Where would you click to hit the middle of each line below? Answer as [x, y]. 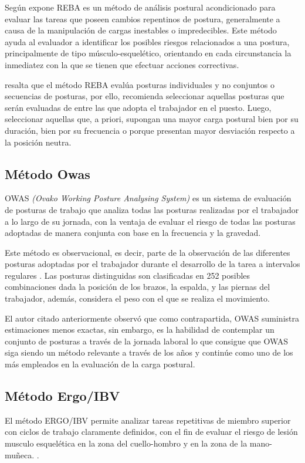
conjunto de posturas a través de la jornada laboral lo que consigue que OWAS [147, 341]
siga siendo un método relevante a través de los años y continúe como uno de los [149, 352]
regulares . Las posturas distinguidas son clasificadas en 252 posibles [128, 275]
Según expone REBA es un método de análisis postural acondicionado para [140, 7]
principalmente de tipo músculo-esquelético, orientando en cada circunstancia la [148, 53]
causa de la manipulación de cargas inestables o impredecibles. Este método [141, 30]
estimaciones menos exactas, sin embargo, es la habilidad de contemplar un [140, 329]
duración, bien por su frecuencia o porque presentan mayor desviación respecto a [150, 130]
